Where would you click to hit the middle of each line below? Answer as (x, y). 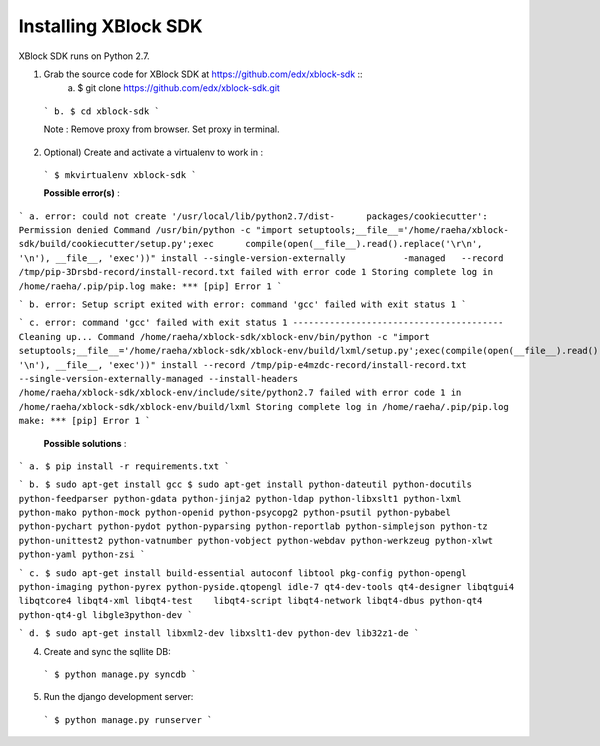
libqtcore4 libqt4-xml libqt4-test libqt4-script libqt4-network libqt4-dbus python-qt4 (250, 601)
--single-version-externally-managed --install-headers (158, 378)
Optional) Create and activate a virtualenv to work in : (153, 152)
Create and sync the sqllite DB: (107, 651)
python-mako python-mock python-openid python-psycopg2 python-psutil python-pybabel (235, 513)
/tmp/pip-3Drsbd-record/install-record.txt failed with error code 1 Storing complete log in (256, 272)
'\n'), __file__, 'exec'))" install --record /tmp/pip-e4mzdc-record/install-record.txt (242, 364)
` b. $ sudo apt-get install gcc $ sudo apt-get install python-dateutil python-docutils (245, 484)
